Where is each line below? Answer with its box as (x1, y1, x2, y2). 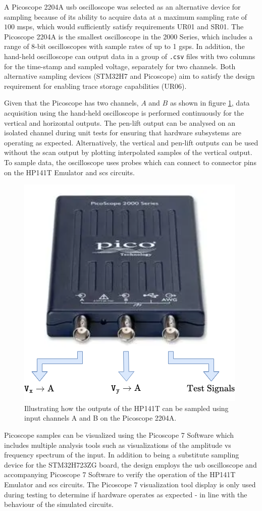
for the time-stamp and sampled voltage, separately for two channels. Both (4, 61, 236, 71)
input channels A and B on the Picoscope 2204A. (24, 413, 177, 423)
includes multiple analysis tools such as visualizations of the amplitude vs (4, 439, 231, 450)
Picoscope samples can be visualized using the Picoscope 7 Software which (4, 429, 234, 440)
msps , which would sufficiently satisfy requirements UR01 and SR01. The (17, 21, 244, 32)
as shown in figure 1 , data (170, 97, 250, 108)
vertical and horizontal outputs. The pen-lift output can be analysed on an (4, 117, 236, 128)
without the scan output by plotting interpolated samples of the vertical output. (4, 147, 252, 158)
